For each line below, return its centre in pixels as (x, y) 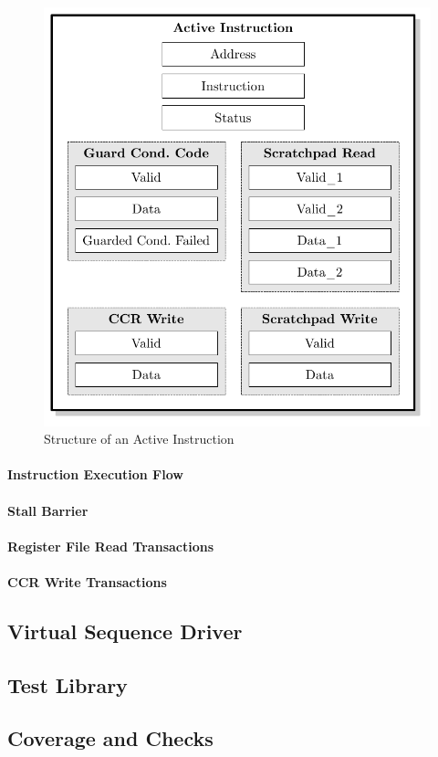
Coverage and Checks (110, 738)
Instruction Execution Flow (95, 474)
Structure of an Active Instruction (139, 439)
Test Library (68, 684)
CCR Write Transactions (87, 581)
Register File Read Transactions (111, 546)
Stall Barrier (48, 510)
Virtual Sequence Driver (125, 631)
